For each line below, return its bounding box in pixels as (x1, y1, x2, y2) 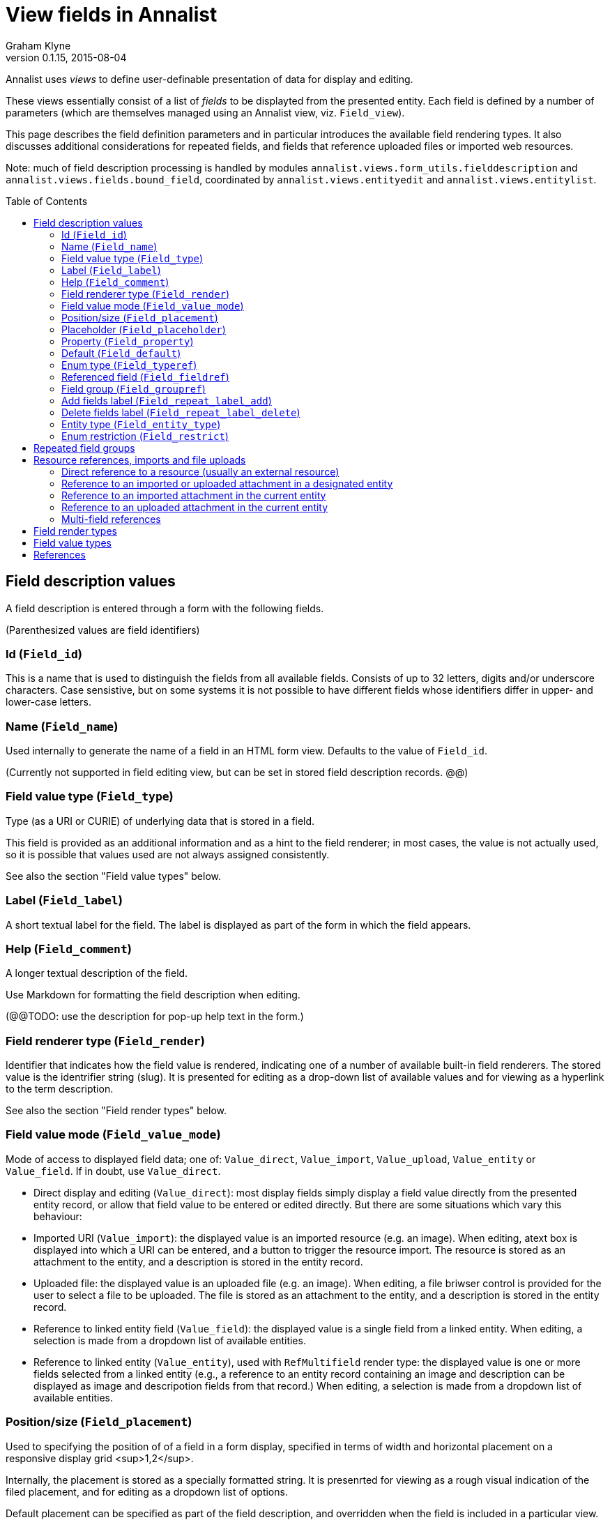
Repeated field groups (33, 441, 135, 454)
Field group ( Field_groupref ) (61, 382, 206, 395)
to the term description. (6, 1083, 114, 1095)
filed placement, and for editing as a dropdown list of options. (6, 1485, 288, 1498)
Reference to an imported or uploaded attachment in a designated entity (61, 477, 393, 489)
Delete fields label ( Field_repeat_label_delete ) (61, 406, 300, 418)
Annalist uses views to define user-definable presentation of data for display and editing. (6, 73, 413, 85)
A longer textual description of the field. (6, 967, 188, 980)
